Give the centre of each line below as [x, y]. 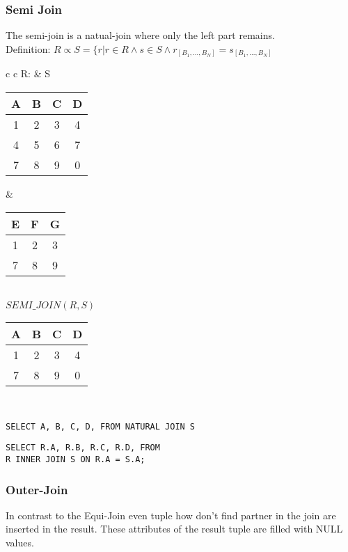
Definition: [28, 48]
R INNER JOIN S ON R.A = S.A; [76, 460]
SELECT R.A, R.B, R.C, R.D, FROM [83, 448]
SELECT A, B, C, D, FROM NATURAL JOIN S [101, 426]
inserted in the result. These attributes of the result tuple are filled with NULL [174, 529]
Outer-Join [37, 489]
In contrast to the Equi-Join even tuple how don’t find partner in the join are [171, 515]
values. [20, 543]
